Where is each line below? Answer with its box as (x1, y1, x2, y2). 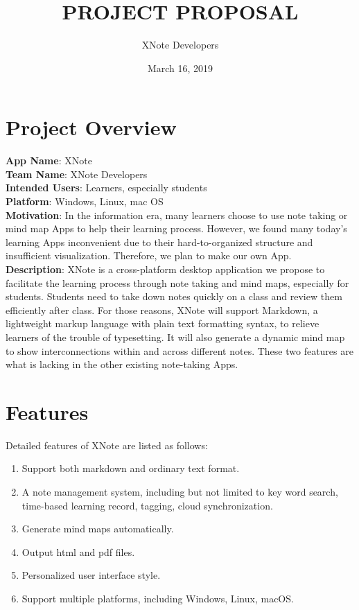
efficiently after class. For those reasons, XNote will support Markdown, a (6, 302, 318, 317)
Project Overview (6, 113, 177, 141)
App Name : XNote (6, 153, 92, 168)
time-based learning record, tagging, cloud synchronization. (21, 498, 273, 512)
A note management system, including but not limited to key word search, (21, 485, 338, 499)
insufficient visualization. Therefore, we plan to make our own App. (6, 248, 292, 263)
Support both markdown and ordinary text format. (21, 461, 240, 476)
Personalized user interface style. (21, 568, 161, 582)
